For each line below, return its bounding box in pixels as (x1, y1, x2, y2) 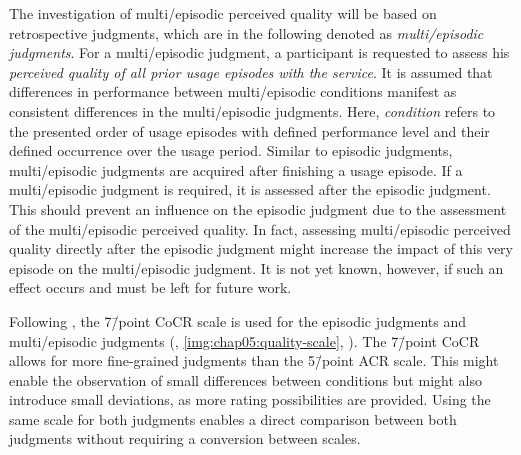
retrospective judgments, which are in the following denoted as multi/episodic (9, 22, 484, 43)
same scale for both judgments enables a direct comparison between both (9, 408, 457, 429)
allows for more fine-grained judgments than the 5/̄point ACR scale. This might (9, 350, 499, 371)
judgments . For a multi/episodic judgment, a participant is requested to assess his (9, 42, 510, 63)
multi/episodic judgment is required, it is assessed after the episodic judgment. (9, 179, 491, 200)
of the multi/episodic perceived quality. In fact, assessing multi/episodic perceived (9, 218, 511, 239)
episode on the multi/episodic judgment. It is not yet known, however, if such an (9, 257, 504, 278)
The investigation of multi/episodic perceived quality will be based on (9, 3, 437, 23)
